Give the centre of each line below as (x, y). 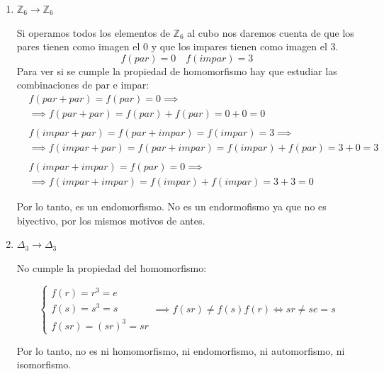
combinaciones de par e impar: (83, 85)
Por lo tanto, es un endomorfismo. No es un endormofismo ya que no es (171, 206)
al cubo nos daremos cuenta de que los (271, 32)
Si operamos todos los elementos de (93, 32)
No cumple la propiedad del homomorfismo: (112, 268)
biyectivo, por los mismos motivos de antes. (111, 220)
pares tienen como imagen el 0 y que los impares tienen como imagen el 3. (177, 46)
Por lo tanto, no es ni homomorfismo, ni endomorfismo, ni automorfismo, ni (181, 350)
